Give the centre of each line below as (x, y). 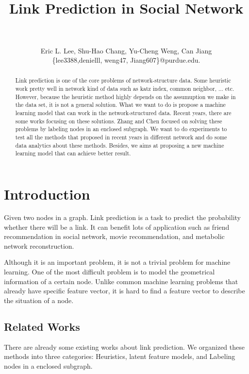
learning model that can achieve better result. (73, 153)
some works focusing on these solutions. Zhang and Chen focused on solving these (119, 121)
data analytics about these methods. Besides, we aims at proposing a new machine (120, 145)
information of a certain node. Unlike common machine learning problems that (121, 281)
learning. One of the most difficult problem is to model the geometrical (109, 271)
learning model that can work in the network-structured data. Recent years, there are (123, 113)
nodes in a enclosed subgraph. (48, 365)
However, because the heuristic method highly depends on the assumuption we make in (125, 96)
